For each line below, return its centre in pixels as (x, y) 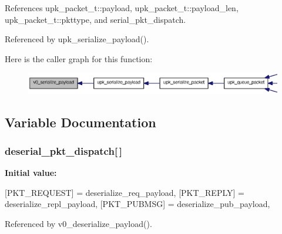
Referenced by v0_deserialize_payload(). (78, 223)
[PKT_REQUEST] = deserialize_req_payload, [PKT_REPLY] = (125, 192)
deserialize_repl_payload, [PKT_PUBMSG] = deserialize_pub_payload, (137, 204)
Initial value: (31, 173)
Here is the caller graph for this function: (79, 58)
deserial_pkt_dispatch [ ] (64, 150)
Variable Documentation (80, 122)
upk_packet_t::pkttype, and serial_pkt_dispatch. (95, 19)
